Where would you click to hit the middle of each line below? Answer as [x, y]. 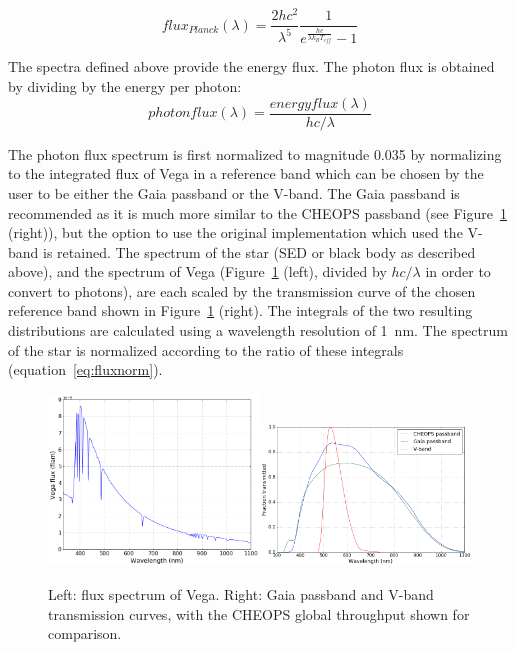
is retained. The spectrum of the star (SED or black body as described [259, 251]
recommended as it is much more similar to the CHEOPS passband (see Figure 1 [257, 212]
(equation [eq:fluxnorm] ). [85, 369]
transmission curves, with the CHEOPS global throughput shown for [259, 613]
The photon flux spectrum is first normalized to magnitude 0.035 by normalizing [255, 153]
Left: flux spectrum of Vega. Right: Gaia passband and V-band [241, 594]
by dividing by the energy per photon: [125, 86]
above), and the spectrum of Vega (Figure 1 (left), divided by [197, 271]
